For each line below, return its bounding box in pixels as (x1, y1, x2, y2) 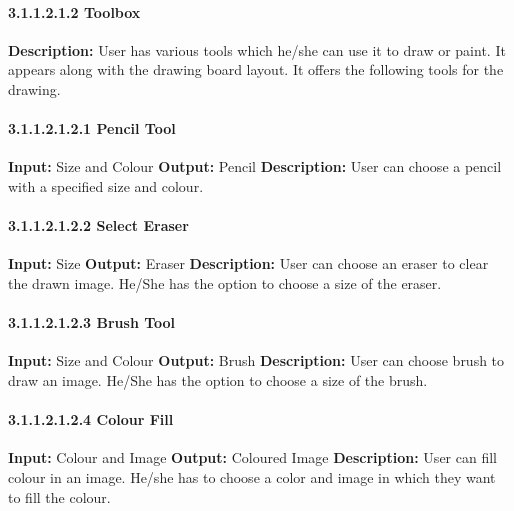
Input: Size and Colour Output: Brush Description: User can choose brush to (8, 350, 505, 371)
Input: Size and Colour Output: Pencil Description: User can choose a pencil (8, 156, 502, 177)
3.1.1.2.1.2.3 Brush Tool (8, 312, 176, 333)
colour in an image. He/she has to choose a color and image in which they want (8, 466, 496, 487)
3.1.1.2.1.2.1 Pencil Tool (8, 118, 176, 139)
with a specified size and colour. (8, 175, 204, 196)
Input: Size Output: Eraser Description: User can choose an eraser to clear (8, 253, 489, 274)
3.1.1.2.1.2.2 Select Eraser (8, 215, 189, 236)
